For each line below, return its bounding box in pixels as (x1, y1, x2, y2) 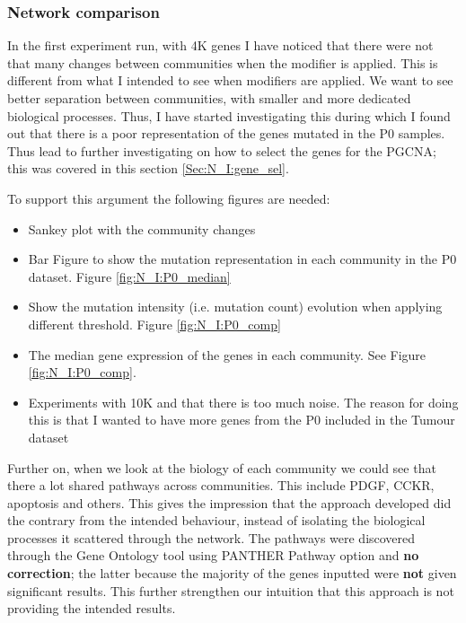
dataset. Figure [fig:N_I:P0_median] (28, 267, 231, 285)
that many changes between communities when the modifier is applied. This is (7, 53, 438, 72)
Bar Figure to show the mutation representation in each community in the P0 (28, 250, 457, 268)
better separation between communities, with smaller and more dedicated (7, 89, 411, 107)
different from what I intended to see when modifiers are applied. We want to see (7, 71, 453, 90)
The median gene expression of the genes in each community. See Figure (28, 345, 426, 364)
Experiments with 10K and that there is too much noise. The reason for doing (28, 392, 459, 411)
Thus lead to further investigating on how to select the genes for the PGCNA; (7, 141, 436, 160)
